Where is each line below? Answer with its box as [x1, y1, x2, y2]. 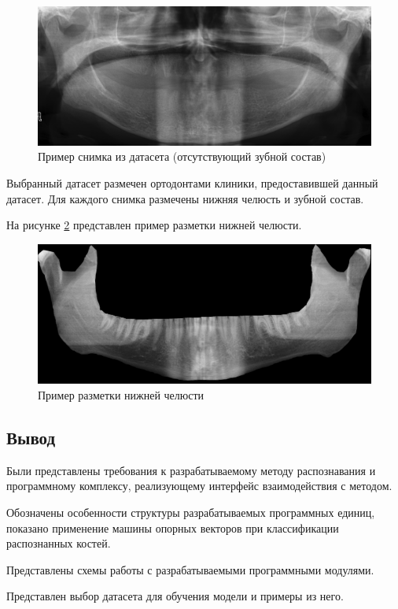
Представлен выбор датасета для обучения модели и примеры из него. [6, 588, 344, 604]
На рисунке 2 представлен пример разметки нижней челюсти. [6, 217, 302, 233]
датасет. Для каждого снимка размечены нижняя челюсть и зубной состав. [6, 190, 364, 206]
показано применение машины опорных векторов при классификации [6, 519, 339, 536]
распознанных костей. [6, 535, 111, 551]
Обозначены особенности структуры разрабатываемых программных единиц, [6, 503, 375, 520]
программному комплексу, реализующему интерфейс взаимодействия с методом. [6, 477, 392, 494]
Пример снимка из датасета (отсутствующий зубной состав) [38, 148, 326, 165]
